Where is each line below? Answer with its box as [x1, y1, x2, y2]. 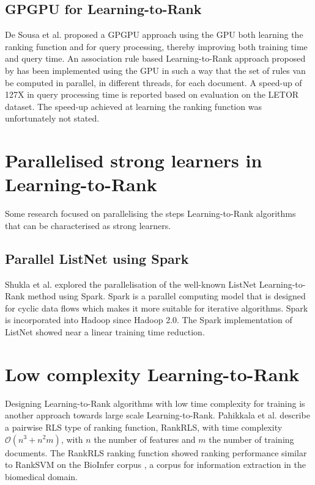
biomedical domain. [5, 470, 78, 483]
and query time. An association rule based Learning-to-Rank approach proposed [5, 52, 306, 65]
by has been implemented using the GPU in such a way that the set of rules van [5, 64, 306, 76]
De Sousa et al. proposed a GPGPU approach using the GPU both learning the [5, 28, 303, 41]
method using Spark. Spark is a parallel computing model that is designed [28, 290, 306, 302]
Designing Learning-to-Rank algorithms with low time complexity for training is [5, 396, 305, 409]
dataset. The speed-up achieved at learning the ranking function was [5, 100, 262, 112]
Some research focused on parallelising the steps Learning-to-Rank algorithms [5, 207, 296, 220]
